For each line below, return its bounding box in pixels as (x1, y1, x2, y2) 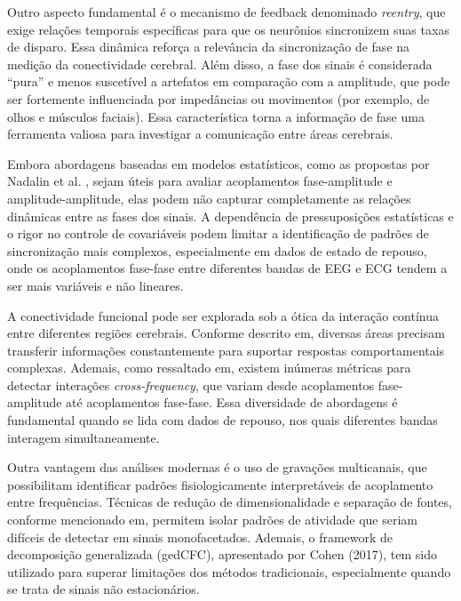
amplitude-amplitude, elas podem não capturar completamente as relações (7, 188, 411, 207)
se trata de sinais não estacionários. (7, 580, 200, 598)
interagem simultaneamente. (7, 428, 160, 446)
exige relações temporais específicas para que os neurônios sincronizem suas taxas (7, 20, 449, 38)
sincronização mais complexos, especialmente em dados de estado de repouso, (7, 241, 427, 260)
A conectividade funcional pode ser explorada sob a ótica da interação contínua (7, 306, 440, 325)
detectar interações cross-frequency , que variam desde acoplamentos (7, 375, 375, 394)
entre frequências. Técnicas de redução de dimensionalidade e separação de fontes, (7, 493, 452, 511)
